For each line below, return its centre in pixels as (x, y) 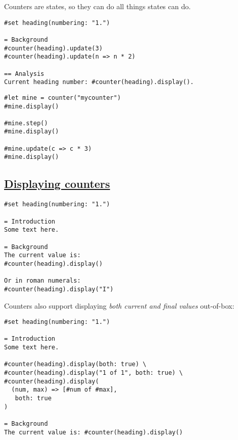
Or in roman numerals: (43, 281)
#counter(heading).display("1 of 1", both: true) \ (94, 373)
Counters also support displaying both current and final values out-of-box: (119, 305)
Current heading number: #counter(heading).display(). (99, 82)
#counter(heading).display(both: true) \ (75, 364)
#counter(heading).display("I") (59, 289)
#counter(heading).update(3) (54, 48)
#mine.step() (26, 123)
